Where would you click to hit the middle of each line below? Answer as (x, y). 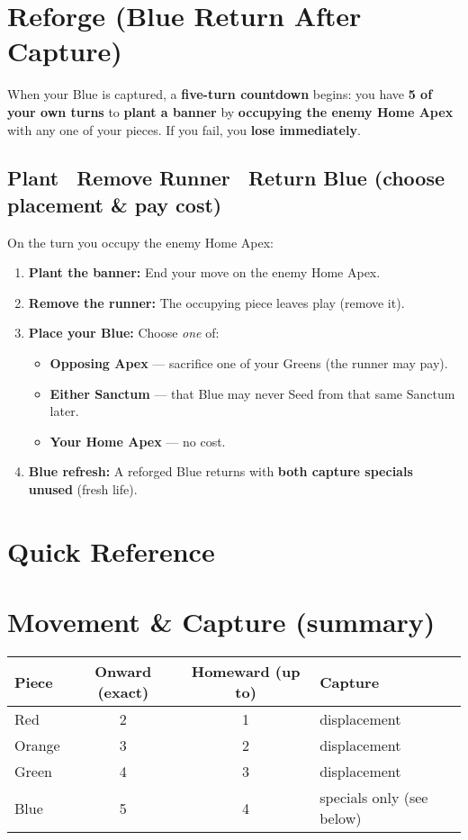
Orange (37, 745)
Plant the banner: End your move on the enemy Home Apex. (204, 272)
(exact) (123, 692)
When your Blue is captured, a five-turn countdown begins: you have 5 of (220, 94)
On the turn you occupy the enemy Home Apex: (140, 242)
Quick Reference (111, 551)
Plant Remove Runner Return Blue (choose (226, 178)
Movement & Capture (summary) (221, 622)
